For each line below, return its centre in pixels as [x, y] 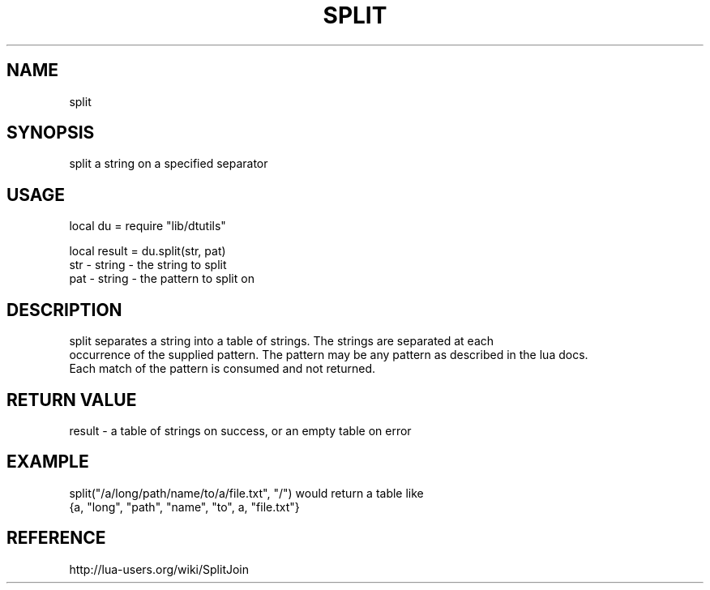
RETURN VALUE [72, 400]
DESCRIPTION [64, 310]
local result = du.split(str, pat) [148, 251]
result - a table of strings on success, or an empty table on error [240, 430]
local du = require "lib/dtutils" [148, 226]
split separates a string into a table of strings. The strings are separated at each [282, 341]
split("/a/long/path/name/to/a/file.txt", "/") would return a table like [246, 493]
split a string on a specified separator [169, 164]
